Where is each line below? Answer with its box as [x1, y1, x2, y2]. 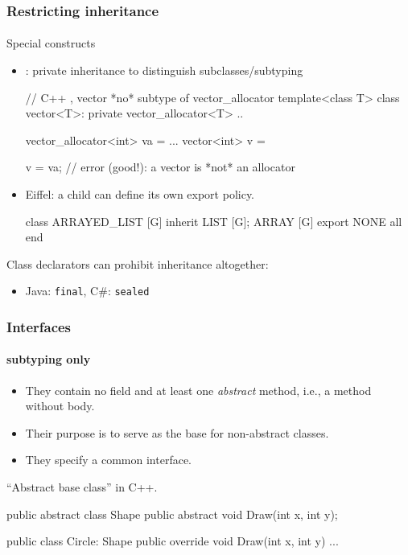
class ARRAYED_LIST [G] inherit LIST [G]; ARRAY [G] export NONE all [25, 212, 402, 229]
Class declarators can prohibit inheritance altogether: [6, 255, 269, 272]
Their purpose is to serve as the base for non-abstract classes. [25, 424, 329, 441]
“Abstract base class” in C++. [6, 479, 158, 495]
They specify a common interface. [25, 451, 192, 468]
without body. [25, 397, 95, 414]
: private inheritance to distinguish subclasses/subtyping [25, 62, 303, 79]
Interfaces [6, 316, 72, 336]
